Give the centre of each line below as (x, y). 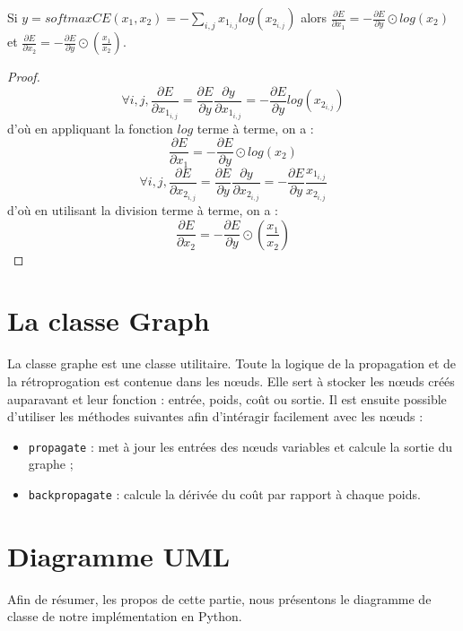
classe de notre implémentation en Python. (125, 616)
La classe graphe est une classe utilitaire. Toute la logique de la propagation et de (231, 363)
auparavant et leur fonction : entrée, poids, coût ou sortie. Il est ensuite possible (227, 398)
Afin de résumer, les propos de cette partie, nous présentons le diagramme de (219, 598)
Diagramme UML (119, 555)
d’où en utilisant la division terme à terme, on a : (143, 210)
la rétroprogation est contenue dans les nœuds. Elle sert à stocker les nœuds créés (231, 380)
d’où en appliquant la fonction (90, 128)
